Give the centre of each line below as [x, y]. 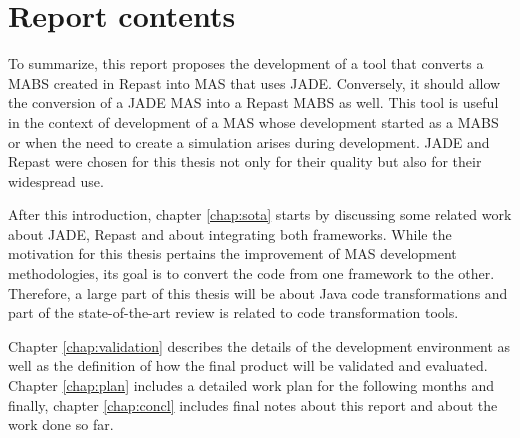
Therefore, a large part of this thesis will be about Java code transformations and [258, 292]
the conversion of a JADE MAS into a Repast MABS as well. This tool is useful [253, 102]
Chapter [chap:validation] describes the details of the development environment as [259, 345]
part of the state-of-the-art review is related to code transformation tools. [233, 312]
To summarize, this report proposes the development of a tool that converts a [246, 63]
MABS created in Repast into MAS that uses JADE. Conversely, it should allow [254, 82]
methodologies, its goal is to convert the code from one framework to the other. [251, 273]
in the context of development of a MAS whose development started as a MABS [253, 121]
